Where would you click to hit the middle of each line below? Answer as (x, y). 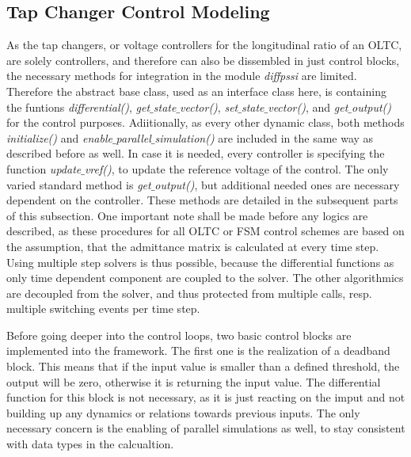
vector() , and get (308, 107)
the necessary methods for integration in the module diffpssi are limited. (182, 76)
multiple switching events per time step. (103, 308)
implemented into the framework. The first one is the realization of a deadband (198, 350)
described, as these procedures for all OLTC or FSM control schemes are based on (205, 231)
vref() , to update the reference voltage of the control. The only (236, 168)
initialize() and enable (59, 137)
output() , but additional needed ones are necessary (277, 184)
